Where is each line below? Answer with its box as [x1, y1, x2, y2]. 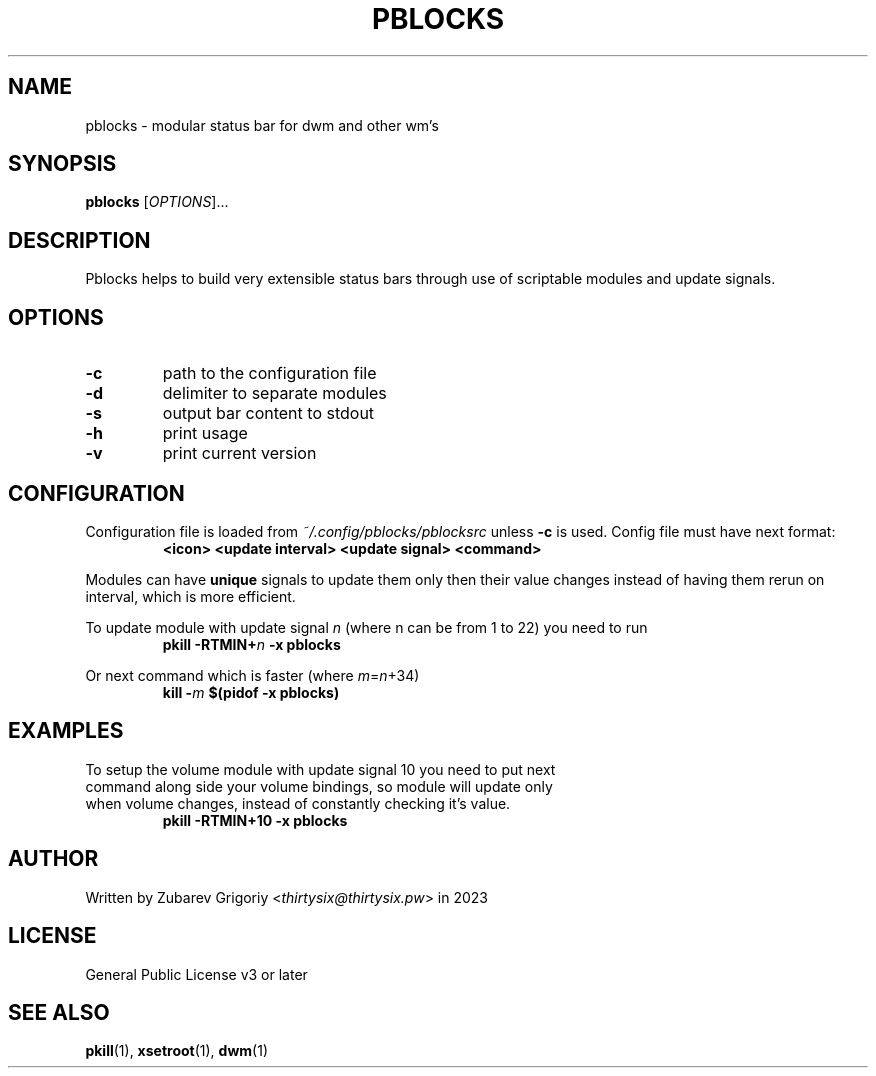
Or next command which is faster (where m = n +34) [85, 666, 420, 684]
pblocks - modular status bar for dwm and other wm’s [85, 116, 439, 134]
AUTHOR [8, 846, 99, 872]
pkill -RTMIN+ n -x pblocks [162, 635, 341, 653]
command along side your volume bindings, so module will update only [85, 777, 553, 795]
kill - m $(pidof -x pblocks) [162, 683, 340, 701]
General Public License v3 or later [85, 965, 308, 983]
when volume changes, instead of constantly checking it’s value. [85, 794, 511, 812]
